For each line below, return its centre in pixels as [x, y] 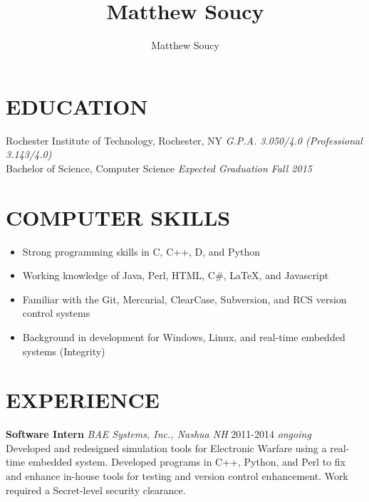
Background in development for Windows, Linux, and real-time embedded [184, 336]
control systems [56, 313]
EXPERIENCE [83, 400]
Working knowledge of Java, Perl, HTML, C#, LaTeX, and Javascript [176, 275]
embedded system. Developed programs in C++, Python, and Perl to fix [187, 462]
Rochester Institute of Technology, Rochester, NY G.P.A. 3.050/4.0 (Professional [184, 140]
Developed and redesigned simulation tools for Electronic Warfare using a [166, 448]
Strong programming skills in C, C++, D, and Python [141, 251]
